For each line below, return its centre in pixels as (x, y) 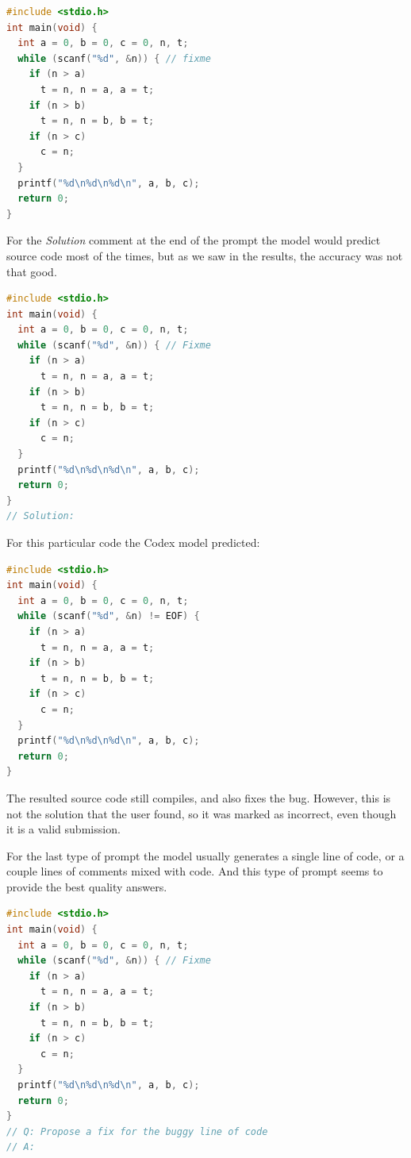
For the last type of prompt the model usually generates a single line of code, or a (205, 855)
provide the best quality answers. (87, 886)
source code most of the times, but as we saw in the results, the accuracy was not (205, 255)
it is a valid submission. (63, 829)
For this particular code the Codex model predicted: (133, 542)
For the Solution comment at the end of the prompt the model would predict (194, 240)
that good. (32, 271)
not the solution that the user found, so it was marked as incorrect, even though (202, 813)
